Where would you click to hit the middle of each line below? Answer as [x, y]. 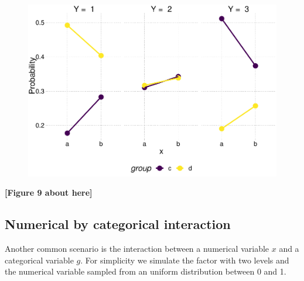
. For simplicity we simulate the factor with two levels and [185, 260]
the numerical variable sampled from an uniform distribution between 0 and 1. [146, 271]
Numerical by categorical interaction [118, 224]
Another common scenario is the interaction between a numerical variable [137, 248]
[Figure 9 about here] [49, 192]
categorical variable [39, 260]
